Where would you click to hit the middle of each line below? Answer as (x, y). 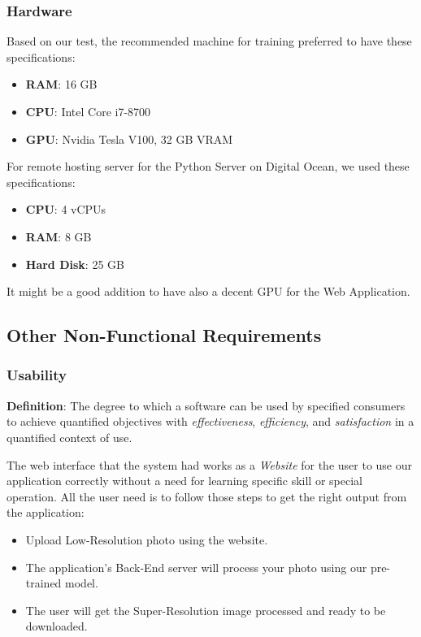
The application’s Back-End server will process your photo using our (196, 567)
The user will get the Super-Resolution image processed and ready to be (206, 610)
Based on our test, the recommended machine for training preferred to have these (209, 41)
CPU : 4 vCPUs (66, 209)
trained (43, 583)
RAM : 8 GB (59, 236)
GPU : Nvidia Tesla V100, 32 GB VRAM (129, 139)
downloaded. (56, 626)
